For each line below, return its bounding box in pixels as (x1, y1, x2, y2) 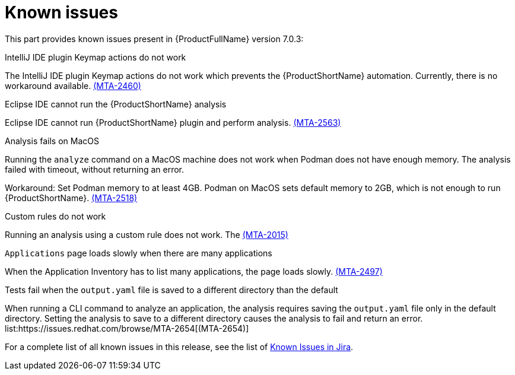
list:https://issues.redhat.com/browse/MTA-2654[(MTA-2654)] (5, 323, 249, 333)
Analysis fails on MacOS (5, 135, 99, 146)
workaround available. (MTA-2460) (5, 80, 141, 91)
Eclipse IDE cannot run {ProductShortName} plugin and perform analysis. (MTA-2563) (5, 117, 341, 128)
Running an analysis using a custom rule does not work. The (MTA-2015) (5, 229, 288, 240)
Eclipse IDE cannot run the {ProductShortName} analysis (5, 98, 227, 109)
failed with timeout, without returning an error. (5, 164, 185, 174)
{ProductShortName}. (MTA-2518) (5, 192, 138, 203)
